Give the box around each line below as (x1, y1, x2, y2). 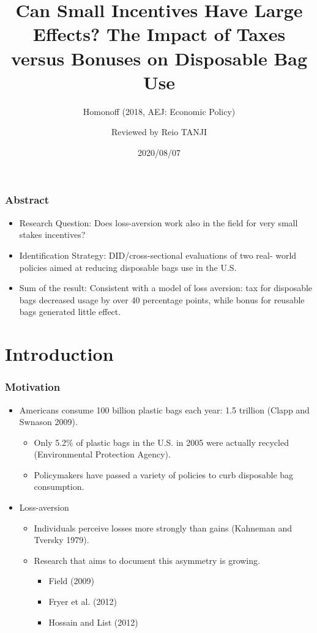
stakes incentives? (19, 228, 86, 241)
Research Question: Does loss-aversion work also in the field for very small (19, 216, 298, 229)
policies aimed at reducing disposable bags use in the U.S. (19, 261, 237, 273)
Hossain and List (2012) (48, 615, 138, 628)
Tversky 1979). (34, 533, 89, 546)
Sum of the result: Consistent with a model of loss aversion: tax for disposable (19, 281, 313, 294)
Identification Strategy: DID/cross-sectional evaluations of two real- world (19, 248, 297, 261)
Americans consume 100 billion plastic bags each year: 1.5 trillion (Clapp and (19, 403, 310, 416)
